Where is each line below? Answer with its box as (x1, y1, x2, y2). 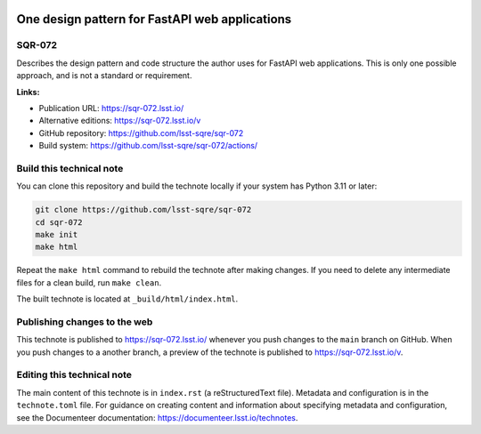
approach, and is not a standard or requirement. (16, 70, 192, 81)
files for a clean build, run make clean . (16, 277, 162, 288)
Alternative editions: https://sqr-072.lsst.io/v (38, 116, 201, 126)
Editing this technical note (16, 369, 133, 382)
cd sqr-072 (35, 217, 83, 227)
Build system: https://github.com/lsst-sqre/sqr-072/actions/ (38, 141, 258, 151)
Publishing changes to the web (16, 316, 153, 328)
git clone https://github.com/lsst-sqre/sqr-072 (35, 205, 252, 215)
